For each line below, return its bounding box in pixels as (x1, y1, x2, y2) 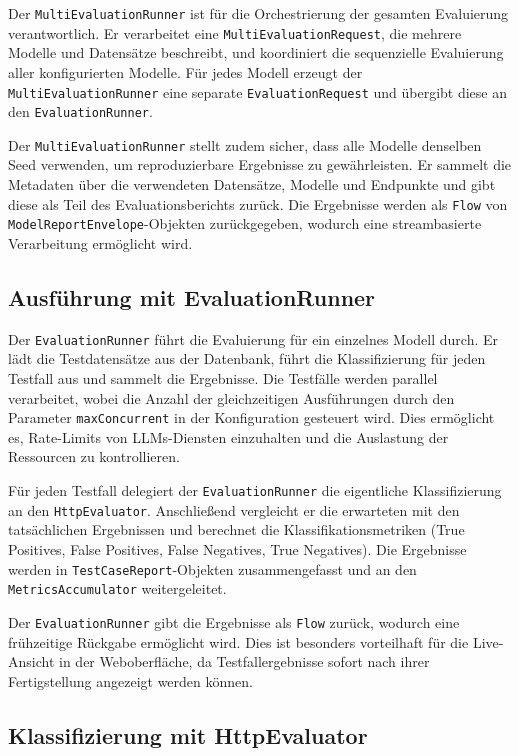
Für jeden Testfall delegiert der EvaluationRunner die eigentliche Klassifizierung (8, 480, 502, 501)
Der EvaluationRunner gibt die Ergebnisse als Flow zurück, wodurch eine (8, 611, 460, 632)
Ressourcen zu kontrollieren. (8, 446, 180, 467)
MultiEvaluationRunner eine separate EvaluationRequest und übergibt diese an (8, 81, 508, 102)
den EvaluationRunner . (8, 101, 153, 122)
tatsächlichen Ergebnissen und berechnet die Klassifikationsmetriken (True (8, 519, 465, 540)
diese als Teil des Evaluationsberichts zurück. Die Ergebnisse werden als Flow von (8, 193, 508, 214)
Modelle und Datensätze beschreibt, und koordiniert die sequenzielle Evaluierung (8, 42, 504, 63)
